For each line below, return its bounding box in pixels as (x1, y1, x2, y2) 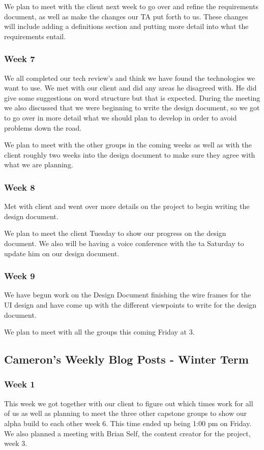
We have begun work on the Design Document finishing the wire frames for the (4, 289, 251, 300)
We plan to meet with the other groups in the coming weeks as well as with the (4, 139, 252, 150)
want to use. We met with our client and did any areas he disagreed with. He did (4, 82, 257, 93)
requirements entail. (4, 31, 66, 41)
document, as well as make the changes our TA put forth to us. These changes (4, 11, 248, 21)
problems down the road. (4, 122, 82, 133)
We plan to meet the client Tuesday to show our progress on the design (4, 228, 226, 238)
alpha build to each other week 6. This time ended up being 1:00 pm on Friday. (4, 417, 252, 428)
